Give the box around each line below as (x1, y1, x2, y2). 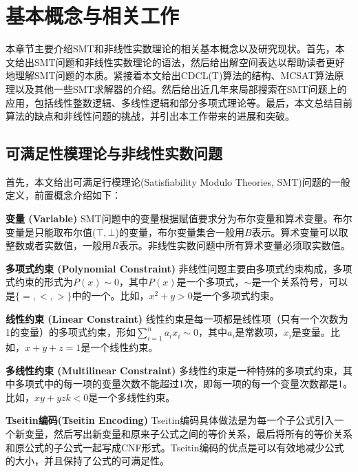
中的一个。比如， (72, 288, 149, 303)
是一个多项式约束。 (192, 288, 280, 303)
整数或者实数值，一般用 (6, 238, 112, 253)
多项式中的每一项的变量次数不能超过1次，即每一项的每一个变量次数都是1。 (14, 376, 352, 391)
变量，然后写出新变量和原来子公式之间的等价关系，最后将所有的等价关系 (24, 427, 352, 440)
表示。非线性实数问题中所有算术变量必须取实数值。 (118, 238, 350, 253)
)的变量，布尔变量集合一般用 (115, 224, 244, 239)
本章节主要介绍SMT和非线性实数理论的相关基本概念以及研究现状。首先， (6, 41, 335, 56)
